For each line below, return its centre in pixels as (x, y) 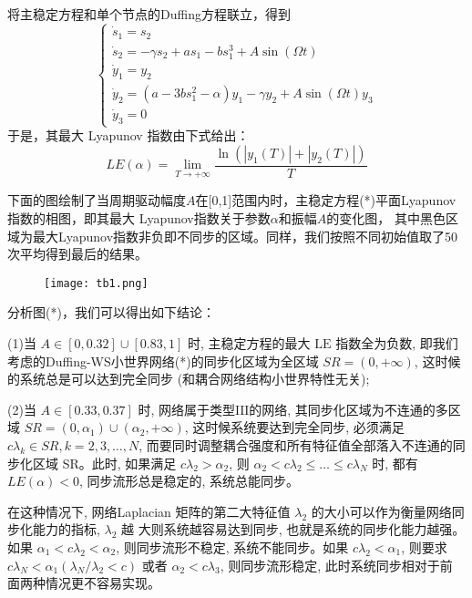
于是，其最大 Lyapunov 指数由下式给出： (128, 135)
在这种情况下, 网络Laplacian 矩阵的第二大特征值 (149, 511)
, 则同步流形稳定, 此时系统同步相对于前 (336, 565)
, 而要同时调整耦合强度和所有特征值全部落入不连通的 (296, 445)
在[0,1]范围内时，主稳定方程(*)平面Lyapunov (326, 200)
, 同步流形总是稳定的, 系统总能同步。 (189, 481)
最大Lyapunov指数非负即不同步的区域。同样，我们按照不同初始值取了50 (245, 236)
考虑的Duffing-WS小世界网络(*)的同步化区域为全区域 (163, 361)
